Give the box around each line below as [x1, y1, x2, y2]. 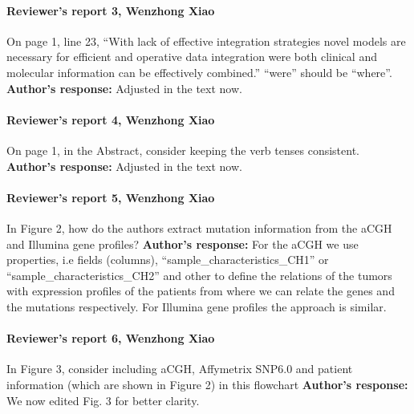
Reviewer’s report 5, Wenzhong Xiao [6, 189, 215, 205]
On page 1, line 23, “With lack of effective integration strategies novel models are [6, 32, 406, 49]
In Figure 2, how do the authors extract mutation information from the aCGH [6, 219, 392, 236]
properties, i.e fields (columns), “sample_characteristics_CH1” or [6, 251, 329, 268]
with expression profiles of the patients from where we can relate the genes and [6, 282, 395, 299]
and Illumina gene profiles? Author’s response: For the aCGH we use [6, 235, 359, 252]
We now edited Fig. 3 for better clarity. [6, 392, 200, 408]
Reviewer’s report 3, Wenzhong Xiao [6, 2, 215, 18]
